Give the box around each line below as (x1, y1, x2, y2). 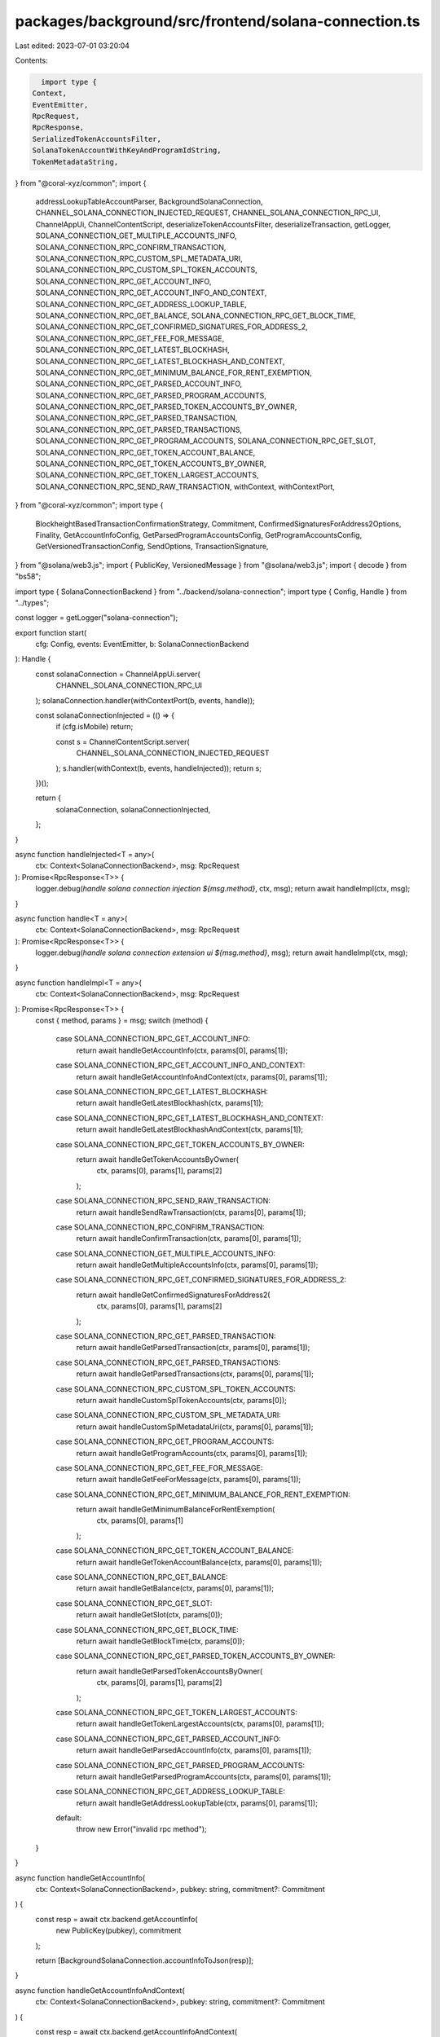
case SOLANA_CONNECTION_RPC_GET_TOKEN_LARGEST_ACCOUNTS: (55, 1707, 297, 1717)
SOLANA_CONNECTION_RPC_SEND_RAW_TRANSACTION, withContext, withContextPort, (35, 482, 336, 491)
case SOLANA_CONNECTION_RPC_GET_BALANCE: (55, 1573, 228, 1582)
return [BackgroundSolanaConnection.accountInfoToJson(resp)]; (35, 1956, 254, 1965)
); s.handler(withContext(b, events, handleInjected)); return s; (55, 763, 262, 773)
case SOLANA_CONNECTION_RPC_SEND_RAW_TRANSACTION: (55, 1196, 271, 1206)
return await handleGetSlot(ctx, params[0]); (76, 1610, 223, 1620)
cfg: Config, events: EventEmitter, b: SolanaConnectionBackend (35, 640, 249, 649)
